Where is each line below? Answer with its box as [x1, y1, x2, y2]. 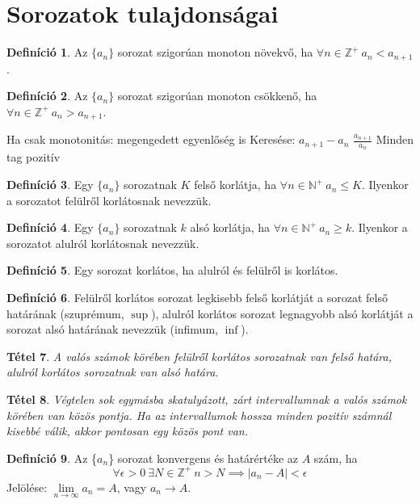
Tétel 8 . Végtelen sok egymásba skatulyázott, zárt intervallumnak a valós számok [6, 390, 407, 407]
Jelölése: [6, 478, 48, 495]
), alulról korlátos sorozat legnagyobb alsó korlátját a [151, 304, 414, 321]
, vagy [116, 478, 147, 495]
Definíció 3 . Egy [6, 176, 94, 193]
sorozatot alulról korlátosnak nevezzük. [6, 234, 199, 251]
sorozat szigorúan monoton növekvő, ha [117, 44, 313, 61]
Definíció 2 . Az [6, 87, 88, 104]
